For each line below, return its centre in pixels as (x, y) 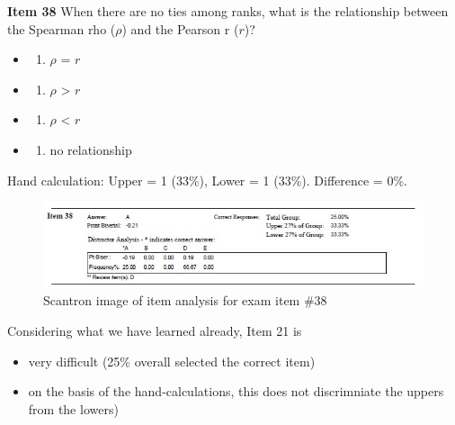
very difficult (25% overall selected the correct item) (172, 361)
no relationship (91, 149)
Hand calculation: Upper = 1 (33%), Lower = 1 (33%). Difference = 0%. (207, 180)
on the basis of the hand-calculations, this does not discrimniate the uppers (236, 391)
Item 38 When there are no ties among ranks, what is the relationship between (228, 11)
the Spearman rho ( (62, 28)
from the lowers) (73, 408)
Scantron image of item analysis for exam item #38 (185, 300)
